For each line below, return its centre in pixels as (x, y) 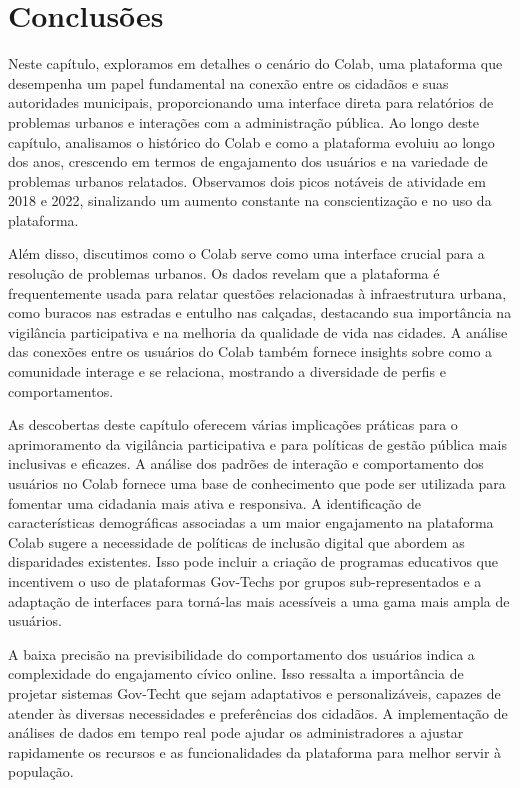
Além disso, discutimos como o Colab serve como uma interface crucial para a (246, 253)
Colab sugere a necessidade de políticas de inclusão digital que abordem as (236, 541)
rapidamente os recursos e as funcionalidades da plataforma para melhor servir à (255, 751)
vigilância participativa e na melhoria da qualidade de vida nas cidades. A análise (258, 331)
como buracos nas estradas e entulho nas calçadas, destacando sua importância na (260, 312)
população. (41, 771)
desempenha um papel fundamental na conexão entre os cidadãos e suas (228, 82)
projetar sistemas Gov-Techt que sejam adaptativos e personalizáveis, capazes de (254, 692)
